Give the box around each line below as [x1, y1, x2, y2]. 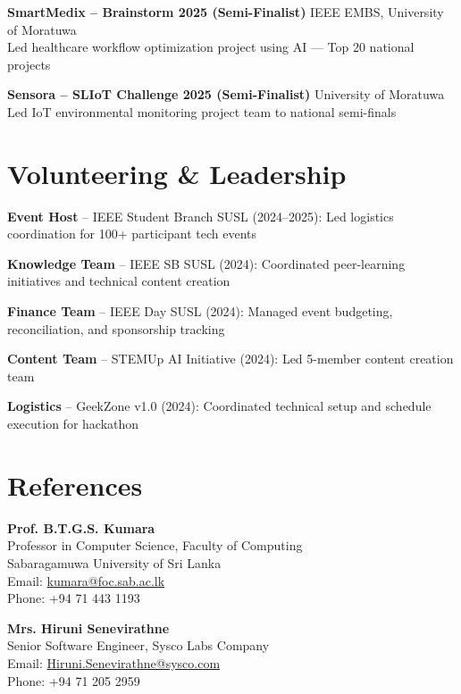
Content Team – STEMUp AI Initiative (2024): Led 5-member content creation [7, 349, 454, 368]
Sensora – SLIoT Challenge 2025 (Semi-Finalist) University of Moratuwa [7, 85, 445, 104]
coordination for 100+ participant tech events [7, 224, 257, 243]
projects [7, 54, 51, 73]
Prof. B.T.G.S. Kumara [7, 518, 155, 537]
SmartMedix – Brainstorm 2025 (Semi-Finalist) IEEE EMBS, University [7, 3, 444, 21]
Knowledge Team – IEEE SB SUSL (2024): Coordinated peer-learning [7, 254, 406, 272]
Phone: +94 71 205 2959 [7, 671, 140, 690]
